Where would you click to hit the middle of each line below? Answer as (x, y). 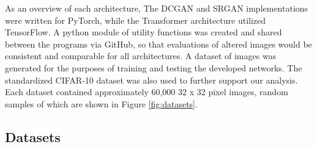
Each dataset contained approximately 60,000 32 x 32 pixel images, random (147, 92)
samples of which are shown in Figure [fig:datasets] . (101, 103)
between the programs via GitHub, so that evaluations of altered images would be (158, 44)
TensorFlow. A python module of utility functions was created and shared (144, 32)
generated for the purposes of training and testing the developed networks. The (154, 67)
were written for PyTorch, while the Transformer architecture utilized (136, 20)
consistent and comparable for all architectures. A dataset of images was (141, 56)
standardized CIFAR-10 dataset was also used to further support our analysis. (151, 80)
